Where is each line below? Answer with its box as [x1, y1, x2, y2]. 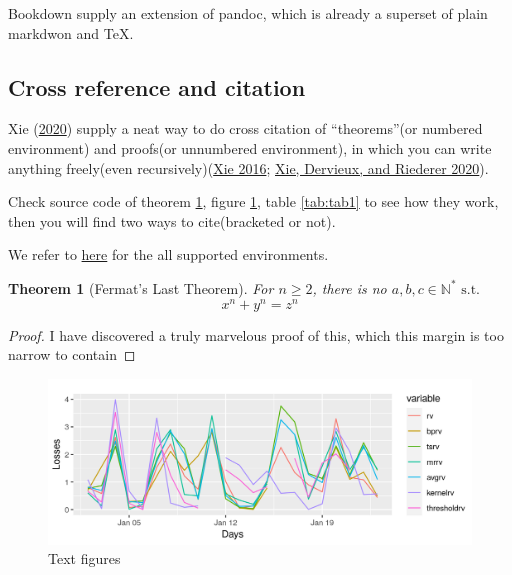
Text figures [48, 548, 121, 569]
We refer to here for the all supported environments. [8, 244, 329, 265]
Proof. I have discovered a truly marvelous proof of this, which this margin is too [8, 324, 504, 345]
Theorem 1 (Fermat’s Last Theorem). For [8, 277, 274, 298]
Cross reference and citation [8, 71, 306, 102]
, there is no [312, 277, 387, 298]
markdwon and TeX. [8, 22, 134, 43]
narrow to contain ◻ [8, 344, 136, 365]
